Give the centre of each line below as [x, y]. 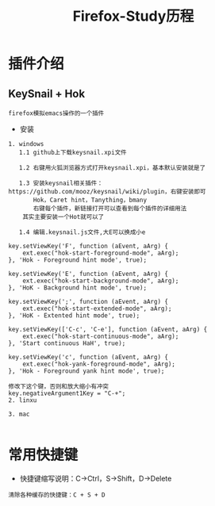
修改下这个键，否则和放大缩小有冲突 [59, 386]
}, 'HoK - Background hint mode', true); [78, 288]
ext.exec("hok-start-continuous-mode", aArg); [101, 336]
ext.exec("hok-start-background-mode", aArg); [101, 281]
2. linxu [23, 401]
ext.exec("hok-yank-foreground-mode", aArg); [99, 364]
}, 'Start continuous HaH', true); [67, 343]
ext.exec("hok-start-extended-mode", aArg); [97, 309]
